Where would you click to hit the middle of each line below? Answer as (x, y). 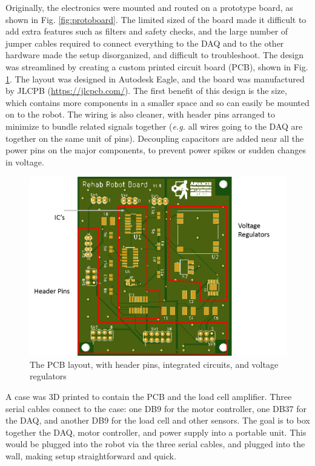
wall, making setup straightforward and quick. (91, 455)
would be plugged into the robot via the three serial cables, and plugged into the (155, 444)
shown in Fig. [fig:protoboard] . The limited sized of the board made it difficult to (156, 19)
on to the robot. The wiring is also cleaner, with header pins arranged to (140, 114)
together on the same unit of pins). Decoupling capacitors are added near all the (155, 138)
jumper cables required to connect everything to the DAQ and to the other (145, 43)
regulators (48, 376)
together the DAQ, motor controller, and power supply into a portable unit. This (156, 432)
